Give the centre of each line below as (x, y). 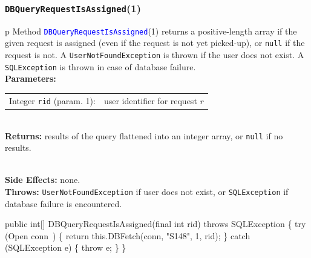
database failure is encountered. (64, 203)
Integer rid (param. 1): (52, 100)
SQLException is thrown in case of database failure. (100, 66)
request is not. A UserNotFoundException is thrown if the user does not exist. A (155, 55)
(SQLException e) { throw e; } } (66, 247)
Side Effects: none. (43, 180)
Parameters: (31, 78)
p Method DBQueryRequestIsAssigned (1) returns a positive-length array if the (151, 31)
